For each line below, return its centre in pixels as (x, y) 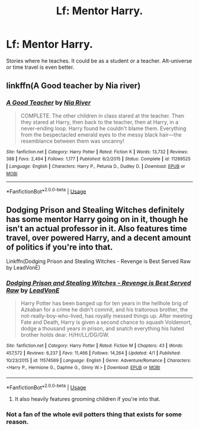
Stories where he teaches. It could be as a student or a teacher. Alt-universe (99, 61)
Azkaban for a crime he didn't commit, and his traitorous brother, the (104, 309)
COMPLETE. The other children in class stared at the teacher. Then (102, 116)
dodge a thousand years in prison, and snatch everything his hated (102, 328)
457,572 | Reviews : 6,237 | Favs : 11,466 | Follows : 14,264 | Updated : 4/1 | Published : (94, 353)
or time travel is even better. (40, 67)
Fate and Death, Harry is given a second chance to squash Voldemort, (106, 322)
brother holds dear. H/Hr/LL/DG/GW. (65, 335)
